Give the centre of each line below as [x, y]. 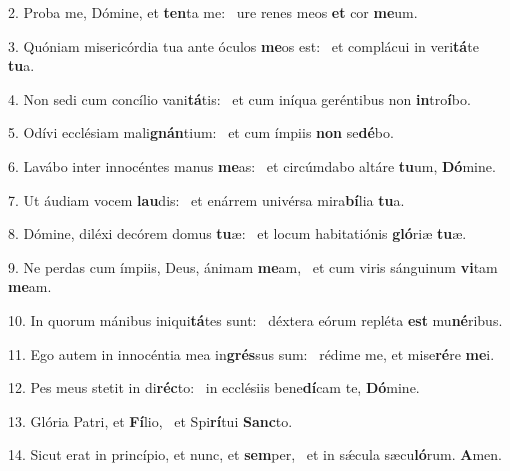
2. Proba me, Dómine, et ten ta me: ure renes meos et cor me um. [213, 12]
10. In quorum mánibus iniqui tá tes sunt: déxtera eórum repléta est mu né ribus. [255, 319]
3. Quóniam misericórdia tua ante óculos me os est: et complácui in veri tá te [243, 45]
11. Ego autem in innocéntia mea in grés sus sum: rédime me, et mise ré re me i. [251, 353]
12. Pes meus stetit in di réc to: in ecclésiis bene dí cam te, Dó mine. [214, 387]
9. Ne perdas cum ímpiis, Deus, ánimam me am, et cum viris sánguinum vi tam [253, 266]
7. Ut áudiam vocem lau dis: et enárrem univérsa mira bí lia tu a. [206, 199]
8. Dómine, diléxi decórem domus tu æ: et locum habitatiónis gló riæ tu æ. [237, 233]
